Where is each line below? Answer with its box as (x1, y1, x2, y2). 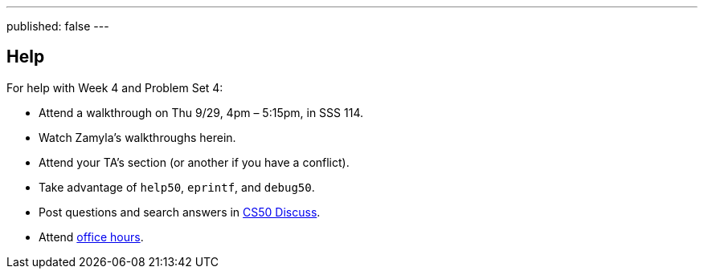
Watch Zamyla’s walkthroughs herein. (39, 130, 236, 144)
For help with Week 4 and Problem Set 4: (6, 80, 223, 95)
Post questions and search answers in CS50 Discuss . (39, 204, 321, 219)
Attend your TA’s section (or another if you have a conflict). (39, 155, 350, 169)
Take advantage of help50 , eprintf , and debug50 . (39, 180, 315, 194)
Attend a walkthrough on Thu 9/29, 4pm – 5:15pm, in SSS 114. (39, 105, 363, 119)
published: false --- (6, 19, 109, 33)
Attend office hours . (39, 229, 144, 244)
